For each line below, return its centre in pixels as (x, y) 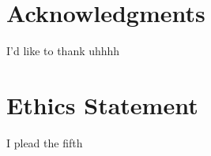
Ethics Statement (102, 104)
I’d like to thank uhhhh (63, 51)
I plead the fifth (45, 142)
